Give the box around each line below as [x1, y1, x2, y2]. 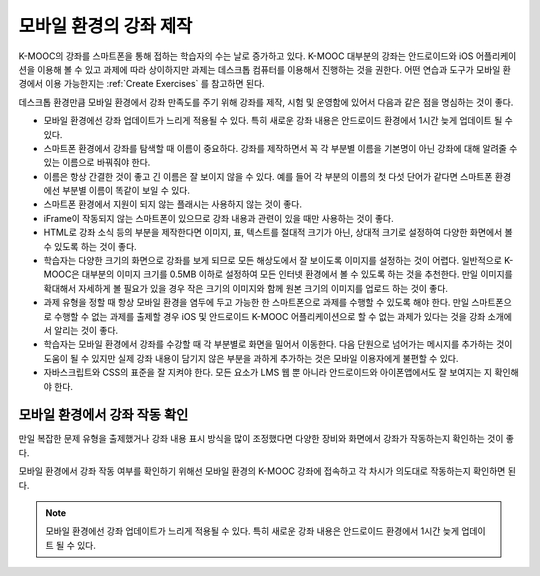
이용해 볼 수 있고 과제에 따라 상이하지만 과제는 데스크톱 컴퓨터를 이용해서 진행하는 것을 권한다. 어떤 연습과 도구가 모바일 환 [36, 63, 512, 75]
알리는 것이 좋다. [53, 324, 119, 336]
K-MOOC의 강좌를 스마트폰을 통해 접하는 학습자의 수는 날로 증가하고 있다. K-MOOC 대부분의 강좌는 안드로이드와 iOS [18, 50, 474, 62]
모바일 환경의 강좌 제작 [18, 15, 193, 37]
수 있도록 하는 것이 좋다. [43, 240, 137, 252]
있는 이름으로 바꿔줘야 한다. [43, 156, 151, 169]
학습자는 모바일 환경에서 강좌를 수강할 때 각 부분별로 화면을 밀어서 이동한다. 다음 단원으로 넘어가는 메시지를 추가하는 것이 [43, 338, 513, 350]
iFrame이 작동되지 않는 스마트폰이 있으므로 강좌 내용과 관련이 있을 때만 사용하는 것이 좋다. [43, 212, 394, 224]
